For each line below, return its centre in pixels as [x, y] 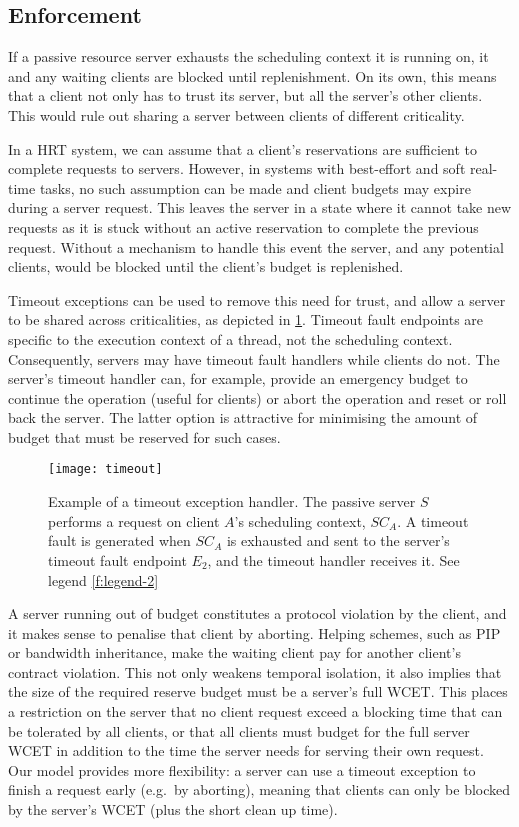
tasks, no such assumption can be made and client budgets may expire [255, 187]
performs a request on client [134, 520]
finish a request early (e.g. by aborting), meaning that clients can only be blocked [259, 789]
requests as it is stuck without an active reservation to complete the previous [243, 226]
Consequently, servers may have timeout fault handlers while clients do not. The [254, 358]
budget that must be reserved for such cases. [144, 436]
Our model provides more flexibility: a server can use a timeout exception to [242, 769]
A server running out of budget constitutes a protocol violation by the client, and [257, 613]
